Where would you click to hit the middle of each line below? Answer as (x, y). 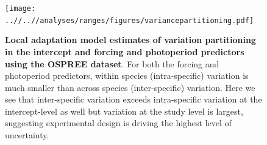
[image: (20, 8)
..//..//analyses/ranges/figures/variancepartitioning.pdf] (130, 20)
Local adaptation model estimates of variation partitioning (130, 40)
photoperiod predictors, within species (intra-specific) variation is (127, 76)
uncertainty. (27, 135)
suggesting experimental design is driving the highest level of (118, 123)
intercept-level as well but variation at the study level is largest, (124, 111)
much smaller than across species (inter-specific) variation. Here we (130, 87)
